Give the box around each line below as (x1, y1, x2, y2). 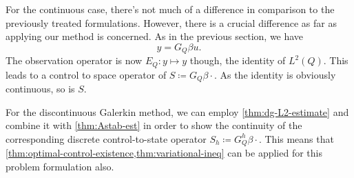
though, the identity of (189, 53, 286, 68)
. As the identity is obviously (214, 67, 336, 81)
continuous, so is (6, 81, 75, 96)
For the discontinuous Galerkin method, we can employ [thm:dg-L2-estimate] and (6, 104, 349, 119)
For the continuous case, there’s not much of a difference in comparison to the (6, 2, 335, 16)
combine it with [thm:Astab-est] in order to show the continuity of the (6, 118, 302, 132)
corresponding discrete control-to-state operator (6, 131, 207, 146)
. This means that (258, 131, 334, 146)
